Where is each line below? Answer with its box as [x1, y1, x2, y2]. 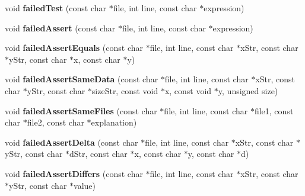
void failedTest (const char [5, 2, 107, 14]
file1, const [254, 104, 294, 117]
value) [74, 179, 96, 191]
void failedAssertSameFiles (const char [5, 104, 157, 117]
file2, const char [27, 116, 84, 128]
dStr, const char [69, 147, 128, 160]
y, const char [188, 147, 234, 160]
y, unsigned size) [218, 84, 278, 97]
